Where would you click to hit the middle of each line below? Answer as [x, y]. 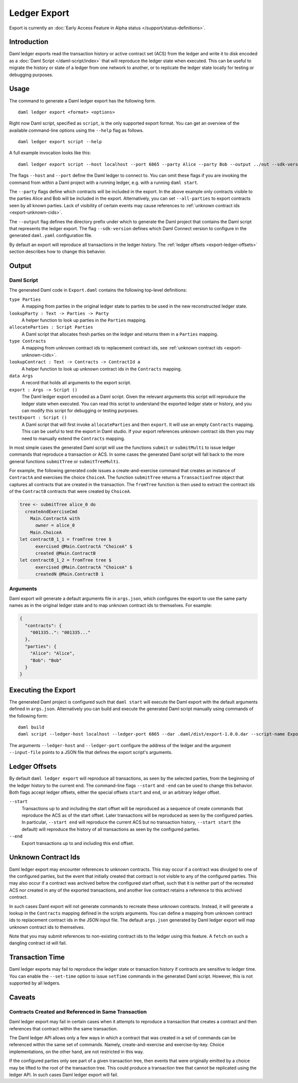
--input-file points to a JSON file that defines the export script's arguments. [91, 752]
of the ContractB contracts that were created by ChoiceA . [70, 492]
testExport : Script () [38, 418]
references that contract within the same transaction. [64, 1028]
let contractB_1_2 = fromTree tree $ [66, 560]
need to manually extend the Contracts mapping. [73, 438]
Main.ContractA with [55, 519]
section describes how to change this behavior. [58, 251]
